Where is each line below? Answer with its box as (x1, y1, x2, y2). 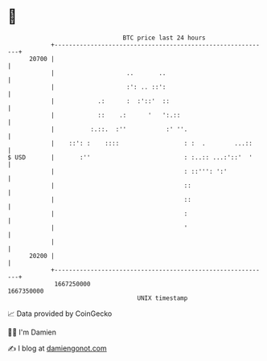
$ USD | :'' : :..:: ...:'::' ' (7, 153, 253, 162)
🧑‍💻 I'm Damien (7, 327, 57, 337)
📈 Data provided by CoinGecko (7, 309, 113, 318)
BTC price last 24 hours (122, 34, 206, 42)
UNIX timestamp (137, 293, 188, 302)
